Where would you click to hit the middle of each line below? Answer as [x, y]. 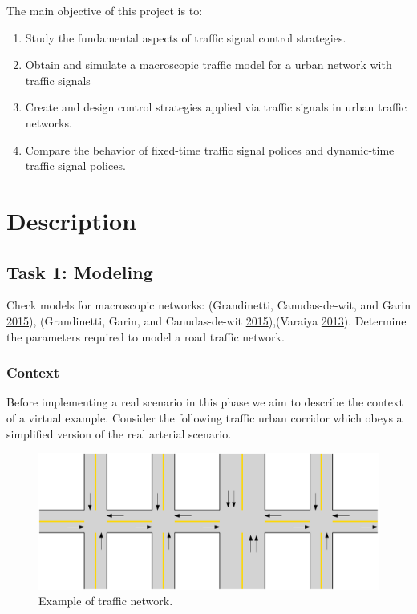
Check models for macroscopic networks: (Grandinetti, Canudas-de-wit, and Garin [208, 305]
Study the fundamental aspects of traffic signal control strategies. [186, 37]
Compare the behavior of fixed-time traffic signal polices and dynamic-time [210, 149]
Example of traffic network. [106, 601]
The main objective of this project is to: [105, 10]
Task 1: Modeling [80, 271]
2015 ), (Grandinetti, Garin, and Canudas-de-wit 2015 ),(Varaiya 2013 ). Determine [206, 320]
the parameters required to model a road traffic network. [146, 336]
